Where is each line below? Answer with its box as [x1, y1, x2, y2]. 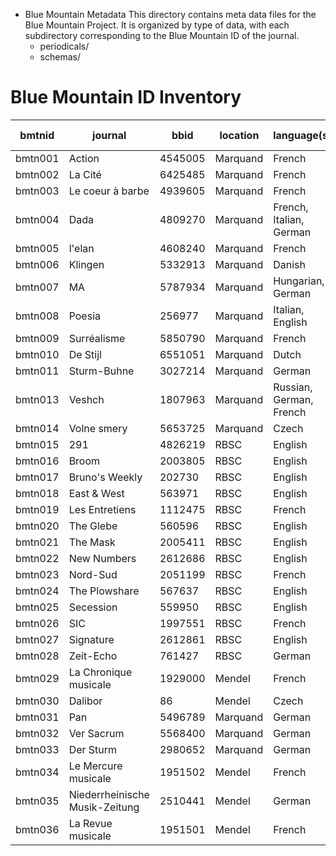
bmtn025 [15, 600, 60, 614]
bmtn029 [15, 671, 60, 685]
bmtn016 [15, 454, 60, 468]
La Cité [68, 167, 102, 181]
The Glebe [68, 519, 118, 533]
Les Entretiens [68, 502, 137, 516]
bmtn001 [15, 151, 60, 165]
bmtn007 [15, 280, 60, 294]
